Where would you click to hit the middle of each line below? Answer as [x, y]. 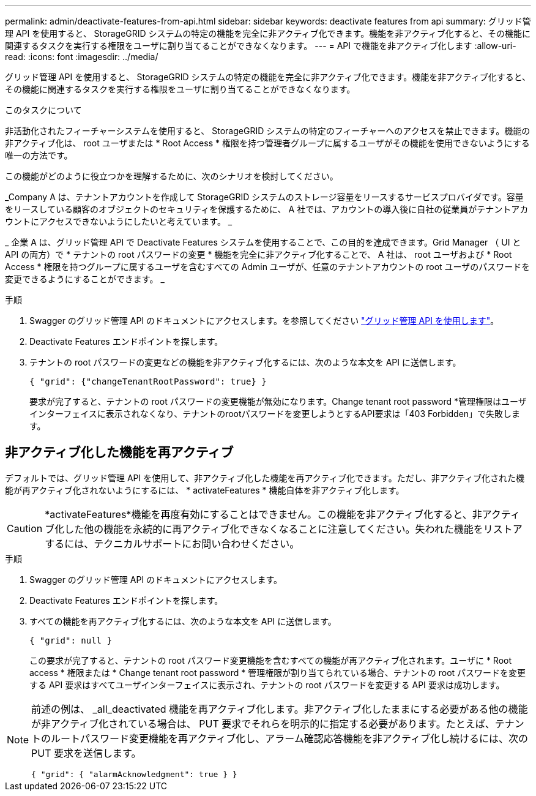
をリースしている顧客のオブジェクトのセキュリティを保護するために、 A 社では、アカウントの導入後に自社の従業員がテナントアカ [267, 209]
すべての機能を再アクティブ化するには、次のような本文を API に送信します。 [183, 621]
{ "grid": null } [71, 640]
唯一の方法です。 [39, 155]
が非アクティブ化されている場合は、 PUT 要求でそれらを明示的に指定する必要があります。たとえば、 [263, 723]
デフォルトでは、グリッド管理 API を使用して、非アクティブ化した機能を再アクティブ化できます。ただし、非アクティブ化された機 [265, 478]
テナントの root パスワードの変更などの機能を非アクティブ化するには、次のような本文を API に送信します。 [245, 362]
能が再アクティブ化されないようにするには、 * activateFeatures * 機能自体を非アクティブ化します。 [205, 490]
